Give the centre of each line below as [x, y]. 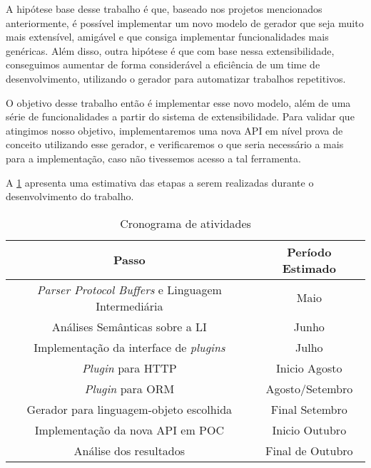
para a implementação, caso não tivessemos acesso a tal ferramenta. [153, 158]
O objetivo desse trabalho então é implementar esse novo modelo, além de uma [178, 102]
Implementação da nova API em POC [129, 430]
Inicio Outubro [309, 430]
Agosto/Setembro [309, 388]
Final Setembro [309, 409]
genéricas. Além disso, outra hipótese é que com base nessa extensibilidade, [170, 50]
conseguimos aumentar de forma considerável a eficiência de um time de [163, 64]
